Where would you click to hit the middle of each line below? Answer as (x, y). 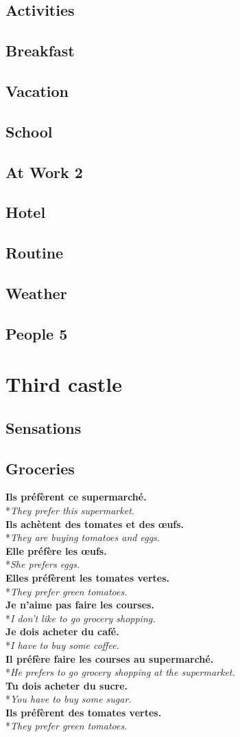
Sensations (44, 427)
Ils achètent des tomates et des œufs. (95, 524)
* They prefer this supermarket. (70, 510)
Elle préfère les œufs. (56, 550)
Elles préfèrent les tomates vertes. (87, 577)
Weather (36, 293)
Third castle (64, 384)
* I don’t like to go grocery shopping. (81, 618)
